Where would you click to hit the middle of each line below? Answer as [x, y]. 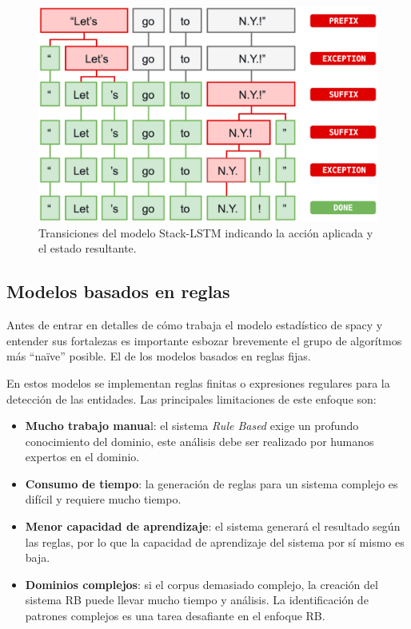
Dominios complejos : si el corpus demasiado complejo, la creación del [202, 584]
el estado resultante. [88, 248]
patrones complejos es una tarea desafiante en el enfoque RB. [175, 616]
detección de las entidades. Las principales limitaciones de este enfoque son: [192, 398]
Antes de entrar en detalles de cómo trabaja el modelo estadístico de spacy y [195, 325]
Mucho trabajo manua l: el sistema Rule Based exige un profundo [192, 426]
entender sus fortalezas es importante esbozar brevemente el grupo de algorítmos [204, 340]
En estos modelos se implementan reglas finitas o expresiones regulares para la [198, 382]
